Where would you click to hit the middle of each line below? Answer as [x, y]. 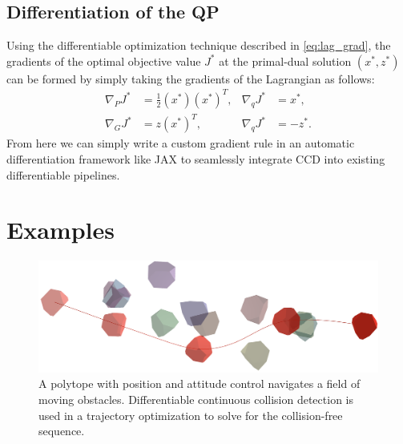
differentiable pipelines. [63, 174]
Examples [60, 230]
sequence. [62, 431]
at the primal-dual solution [285, 61]
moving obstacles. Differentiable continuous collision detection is [196, 400]
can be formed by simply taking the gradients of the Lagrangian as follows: [191, 78]
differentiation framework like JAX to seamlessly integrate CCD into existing [196, 159]
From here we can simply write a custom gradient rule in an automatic [181, 143]
